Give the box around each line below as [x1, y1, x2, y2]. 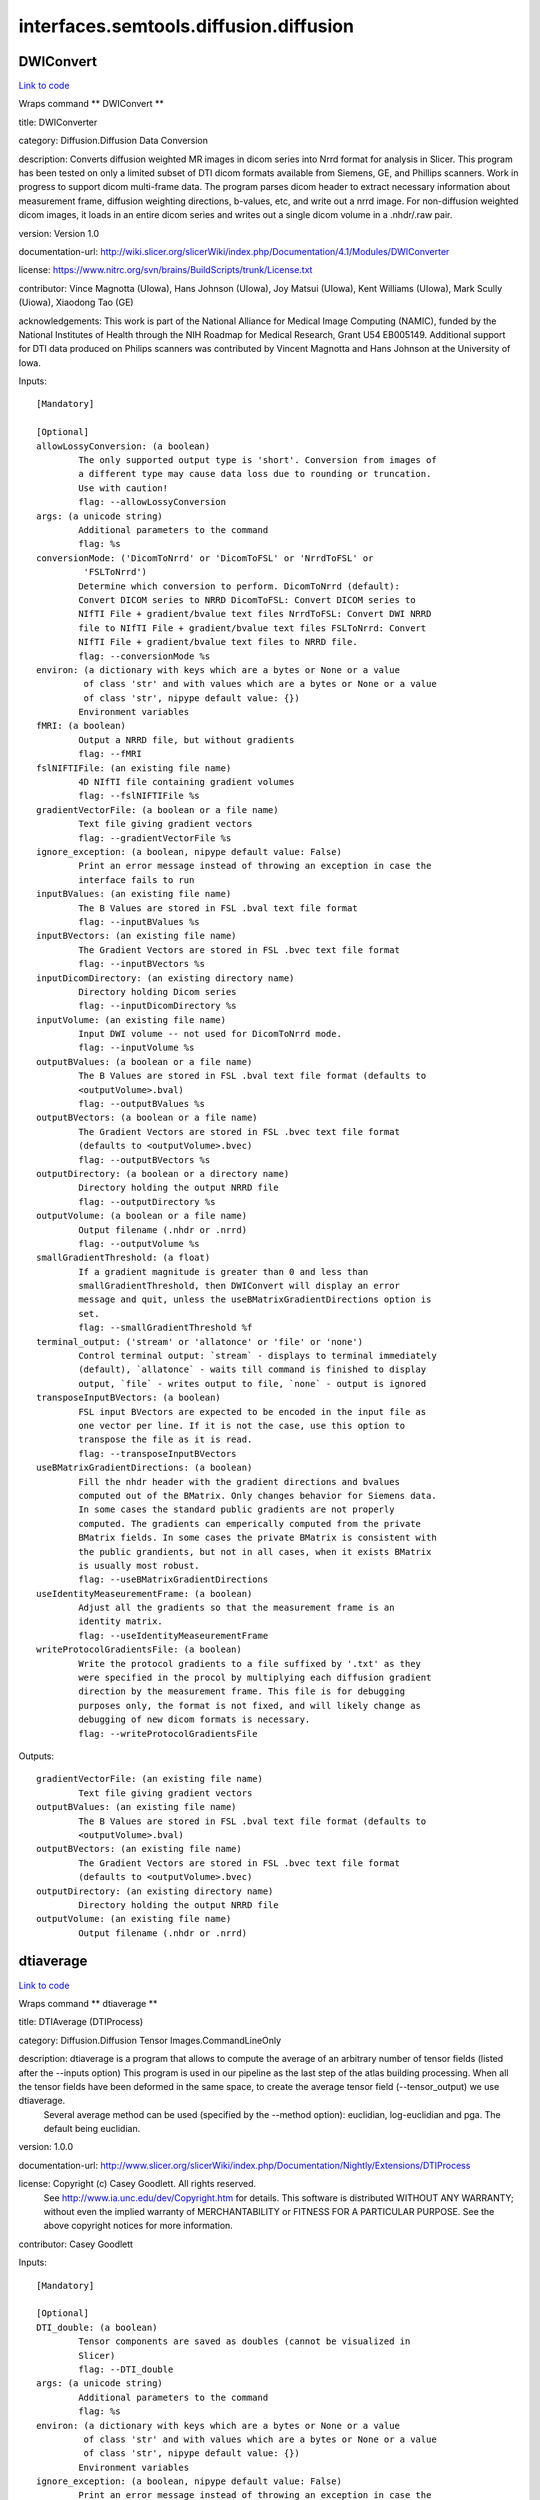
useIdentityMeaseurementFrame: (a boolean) [36, 1588, 253, 1599]
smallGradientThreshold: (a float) [36, 1252, 211, 1264]
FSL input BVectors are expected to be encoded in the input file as [78, 1406, 427, 1417]
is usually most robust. [78, 1560, 200, 1571]
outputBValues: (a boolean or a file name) [36, 1056, 253, 1067]
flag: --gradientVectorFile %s [78, 832, 232, 844]
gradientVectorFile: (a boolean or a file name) [36, 804, 279, 815]
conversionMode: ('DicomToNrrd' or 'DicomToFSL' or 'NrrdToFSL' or [36, 552, 374, 564]
